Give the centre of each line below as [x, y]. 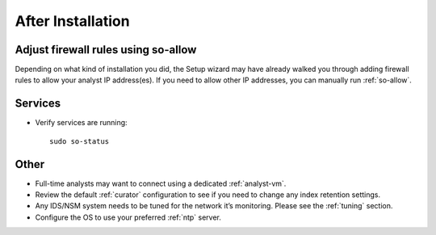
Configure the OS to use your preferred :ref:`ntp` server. [128, 217]
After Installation [72, 21]
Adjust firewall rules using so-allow [106, 50]
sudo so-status [80, 141]
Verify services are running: [82, 123]
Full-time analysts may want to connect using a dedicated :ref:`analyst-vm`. [161, 183]
